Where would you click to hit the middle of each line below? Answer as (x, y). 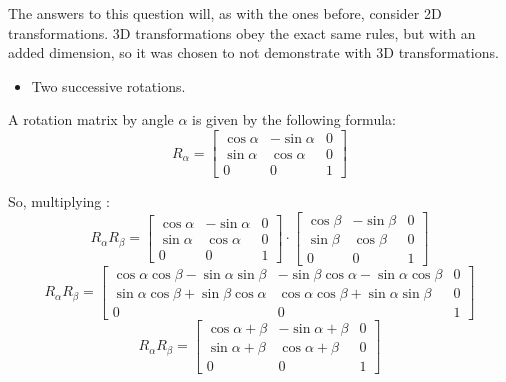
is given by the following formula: (294, 119)
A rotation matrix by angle (91, 119)
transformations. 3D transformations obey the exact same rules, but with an (242, 32)
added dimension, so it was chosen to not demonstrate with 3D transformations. (253, 52)
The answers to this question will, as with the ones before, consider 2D (225, 13)
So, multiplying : (59, 201)
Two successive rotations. (108, 85)
